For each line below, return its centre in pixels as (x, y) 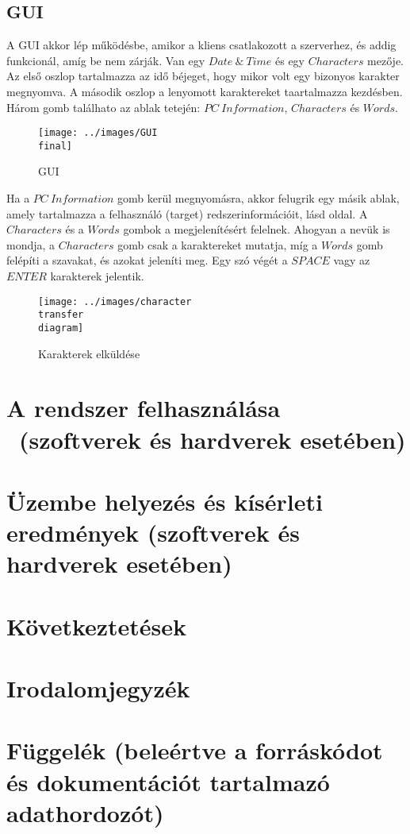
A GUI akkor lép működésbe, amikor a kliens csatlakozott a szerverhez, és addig (201, 45)
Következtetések (97, 625)
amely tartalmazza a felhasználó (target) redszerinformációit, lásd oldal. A (187, 213)
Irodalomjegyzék (98, 688)
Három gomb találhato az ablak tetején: (103, 107)
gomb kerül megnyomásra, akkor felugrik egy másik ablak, (258, 198)
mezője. (385, 60)
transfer (61, 315)
